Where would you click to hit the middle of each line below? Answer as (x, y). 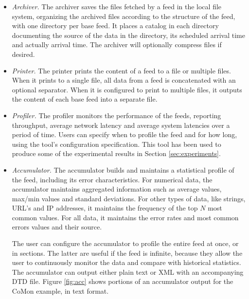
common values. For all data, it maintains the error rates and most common (125, 217)
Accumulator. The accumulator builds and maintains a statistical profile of (123, 169)
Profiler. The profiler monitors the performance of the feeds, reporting (116, 115)
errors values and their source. (57, 227)
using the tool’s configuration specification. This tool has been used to (116, 144)
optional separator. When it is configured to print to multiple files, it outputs (127, 89)
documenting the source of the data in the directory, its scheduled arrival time (128, 35)
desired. (23, 54)
